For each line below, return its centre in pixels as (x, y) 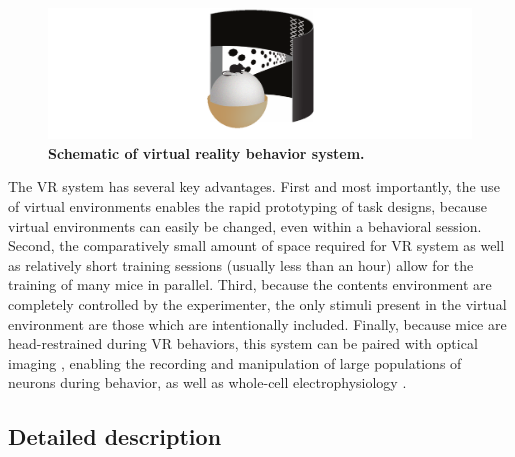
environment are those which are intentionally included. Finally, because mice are (257, 323)
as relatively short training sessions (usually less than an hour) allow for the (241, 264)
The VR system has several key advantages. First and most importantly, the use (254, 186)
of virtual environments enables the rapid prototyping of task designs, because (247, 206)
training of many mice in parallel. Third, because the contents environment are (250, 284)
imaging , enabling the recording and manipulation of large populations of (235, 362)
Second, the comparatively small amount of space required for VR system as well (256, 245)
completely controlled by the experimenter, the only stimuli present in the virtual (257, 304)
